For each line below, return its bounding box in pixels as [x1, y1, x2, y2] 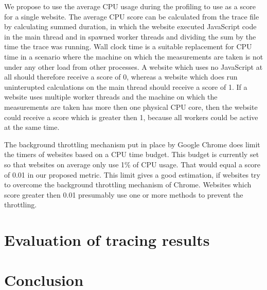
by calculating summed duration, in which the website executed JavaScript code [4, 21, 257, 32]
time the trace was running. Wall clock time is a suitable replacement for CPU [4, 41, 252, 52]
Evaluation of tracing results [4, 229, 210, 250]
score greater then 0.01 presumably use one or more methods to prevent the [4, 189, 243, 200]
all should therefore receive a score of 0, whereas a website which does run [4, 71, 238, 82]
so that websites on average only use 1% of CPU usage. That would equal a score [4, 159, 261, 169]
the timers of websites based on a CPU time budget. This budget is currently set [4, 149, 259, 160]
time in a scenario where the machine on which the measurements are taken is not [4, 51, 263, 62]
